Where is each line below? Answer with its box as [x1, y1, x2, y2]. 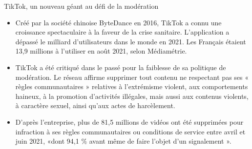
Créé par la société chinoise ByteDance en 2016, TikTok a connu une [15, 17, 222, 27]
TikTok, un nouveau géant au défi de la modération [4, 1, 159, 11]
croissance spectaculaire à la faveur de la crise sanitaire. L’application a [15, 27, 230, 37]
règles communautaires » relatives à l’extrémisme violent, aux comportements [15, 81, 248, 92]
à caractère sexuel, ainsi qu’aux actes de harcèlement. [15, 100, 175, 111]
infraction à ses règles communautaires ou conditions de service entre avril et [15, 126, 246, 136]
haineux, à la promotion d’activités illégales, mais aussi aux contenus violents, [15, 91, 249, 101]
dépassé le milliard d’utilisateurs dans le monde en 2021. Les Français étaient [15, 36, 246, 46]
